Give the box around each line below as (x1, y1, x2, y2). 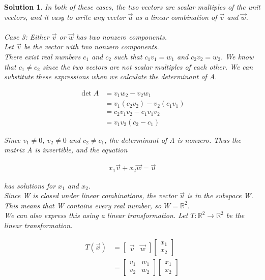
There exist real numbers (4, 51, 81, 61)
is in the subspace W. (187, 190, 253, 201)
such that (113, 51, 142, 61)
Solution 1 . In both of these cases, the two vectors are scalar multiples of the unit (4, 2, 260, 12)
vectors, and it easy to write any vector (4, 11, 126, 22)
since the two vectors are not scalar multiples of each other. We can (42, 61, 253, 72)
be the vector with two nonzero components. (23, 41, 159, 52)
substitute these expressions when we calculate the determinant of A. (4, 71, 217, 82)
